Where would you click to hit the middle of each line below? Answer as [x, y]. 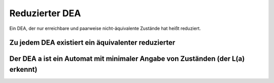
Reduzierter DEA [45, 13]
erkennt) [23, 69]
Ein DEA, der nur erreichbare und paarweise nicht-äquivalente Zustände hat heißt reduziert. [105, 28]
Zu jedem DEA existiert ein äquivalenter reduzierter [92, 43]
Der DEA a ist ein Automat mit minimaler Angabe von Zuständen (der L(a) [127, 59]
